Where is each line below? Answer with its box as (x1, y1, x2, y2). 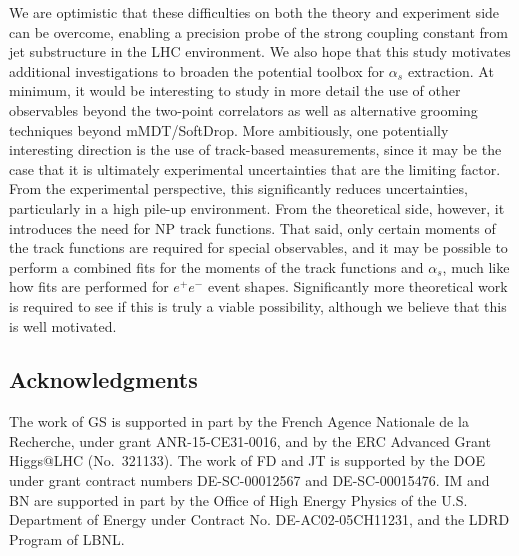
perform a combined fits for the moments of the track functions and (9, 256, 424, 277)
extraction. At (407, 60, 494, 81)
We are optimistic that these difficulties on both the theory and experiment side (9, 2, 500, 22)
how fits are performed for (9, 276, 169, 297)
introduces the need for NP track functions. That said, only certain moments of (9, 217, 496, 238)
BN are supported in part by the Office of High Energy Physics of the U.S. (9, 489, 468, 510)
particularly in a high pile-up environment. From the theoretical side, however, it (9, 197, 505, 218)
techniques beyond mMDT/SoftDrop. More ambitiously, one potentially (9, 119, 449, 140)
